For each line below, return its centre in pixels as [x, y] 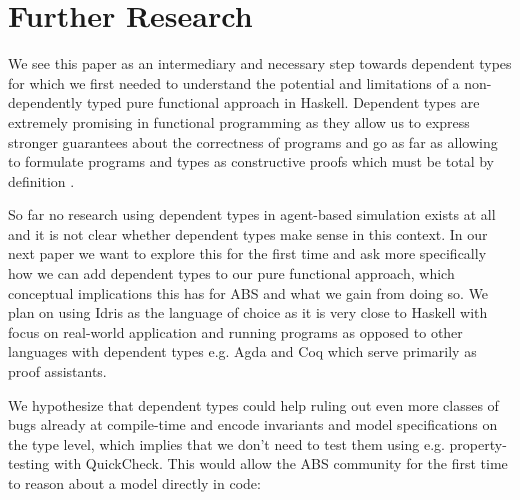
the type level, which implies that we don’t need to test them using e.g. [226, 443]
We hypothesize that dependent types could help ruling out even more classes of [253, 404]
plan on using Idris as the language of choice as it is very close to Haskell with [248, 312]
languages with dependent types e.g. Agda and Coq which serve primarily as [242, 351]
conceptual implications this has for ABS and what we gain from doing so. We [248, 292]
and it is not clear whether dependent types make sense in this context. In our [248, 233]
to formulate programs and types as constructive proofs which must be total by [251, 161]
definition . [41, 180]
